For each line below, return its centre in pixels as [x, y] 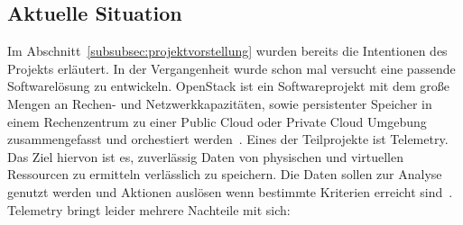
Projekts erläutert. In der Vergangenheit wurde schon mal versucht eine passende [231, 68]
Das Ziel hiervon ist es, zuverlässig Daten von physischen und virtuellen [205, 156]
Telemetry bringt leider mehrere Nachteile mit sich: [149, 209]
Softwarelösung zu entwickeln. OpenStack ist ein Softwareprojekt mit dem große [228, 86]
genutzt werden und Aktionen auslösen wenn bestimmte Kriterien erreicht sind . [230, 191]
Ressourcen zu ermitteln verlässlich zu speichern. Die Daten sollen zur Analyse [225, 174]
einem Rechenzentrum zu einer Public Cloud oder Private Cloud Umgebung [217, 121]
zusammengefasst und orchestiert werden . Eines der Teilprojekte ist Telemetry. [228, 139]
